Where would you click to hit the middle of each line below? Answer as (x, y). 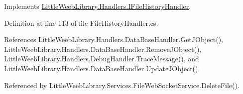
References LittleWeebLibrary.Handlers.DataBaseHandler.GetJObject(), (114, 39)
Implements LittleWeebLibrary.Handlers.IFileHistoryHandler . (98, 6)
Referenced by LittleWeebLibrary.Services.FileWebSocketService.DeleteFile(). (122, 85)
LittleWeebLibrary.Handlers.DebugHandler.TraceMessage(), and (102, 59)
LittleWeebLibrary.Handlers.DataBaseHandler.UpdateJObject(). (102, 68)
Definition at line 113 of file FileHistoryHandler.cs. (81, 23)
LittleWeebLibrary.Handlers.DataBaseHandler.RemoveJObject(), (103, 49)
